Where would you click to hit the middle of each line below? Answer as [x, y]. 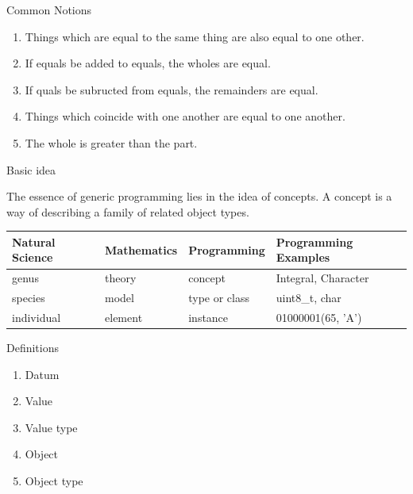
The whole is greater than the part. [111, 142]
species [29, 298]
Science [33, 257]
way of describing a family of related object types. [128, 211]
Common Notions [49, 10]
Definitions [33, 348]
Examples [303, 257]
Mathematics [141, 249]
